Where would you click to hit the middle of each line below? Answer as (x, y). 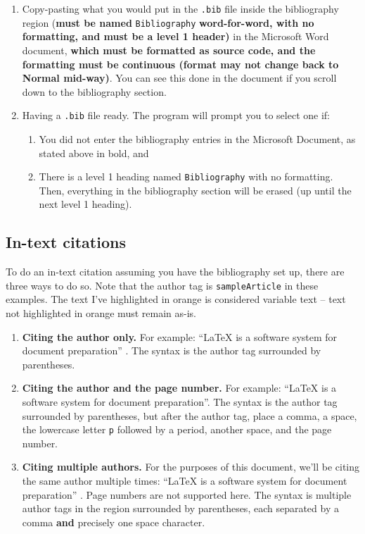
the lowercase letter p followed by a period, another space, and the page (177, 429)
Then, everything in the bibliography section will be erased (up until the (195, 190)
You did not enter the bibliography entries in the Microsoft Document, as (197, 138)
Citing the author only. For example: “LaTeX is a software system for (180, 336)
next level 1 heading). (85, 204)
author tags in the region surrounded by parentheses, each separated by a (180, 508)
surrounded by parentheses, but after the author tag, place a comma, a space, (190, 415)
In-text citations (66, 242)
